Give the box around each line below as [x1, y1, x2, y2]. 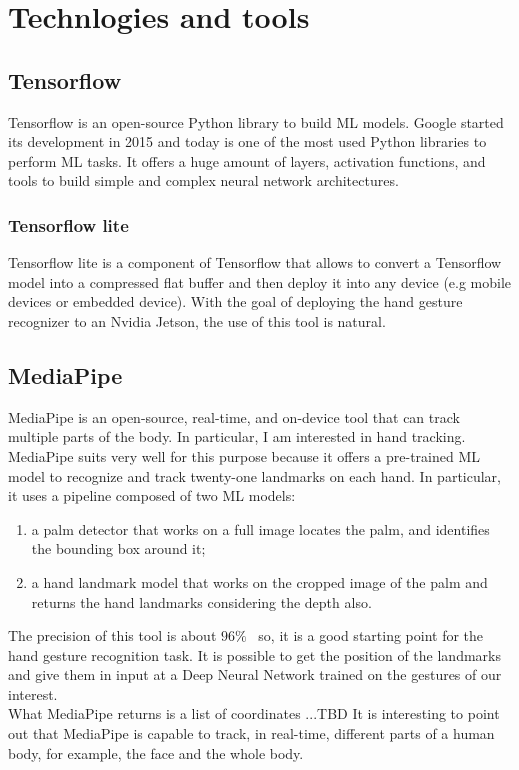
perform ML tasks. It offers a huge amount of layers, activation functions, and [8, 150, 486, 171]
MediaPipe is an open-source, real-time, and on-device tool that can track [8, 406, 460, 427]
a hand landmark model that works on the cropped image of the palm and [31, 571, 488, 592]
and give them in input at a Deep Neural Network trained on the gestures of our [8, 664, 502, 685]
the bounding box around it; [31, 538, 206, 559]
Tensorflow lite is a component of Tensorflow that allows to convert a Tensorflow [8, 252, 502, 273]
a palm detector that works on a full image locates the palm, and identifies [31, 518, 490, 539]
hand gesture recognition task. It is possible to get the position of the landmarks [8, 644, 501, 665]
